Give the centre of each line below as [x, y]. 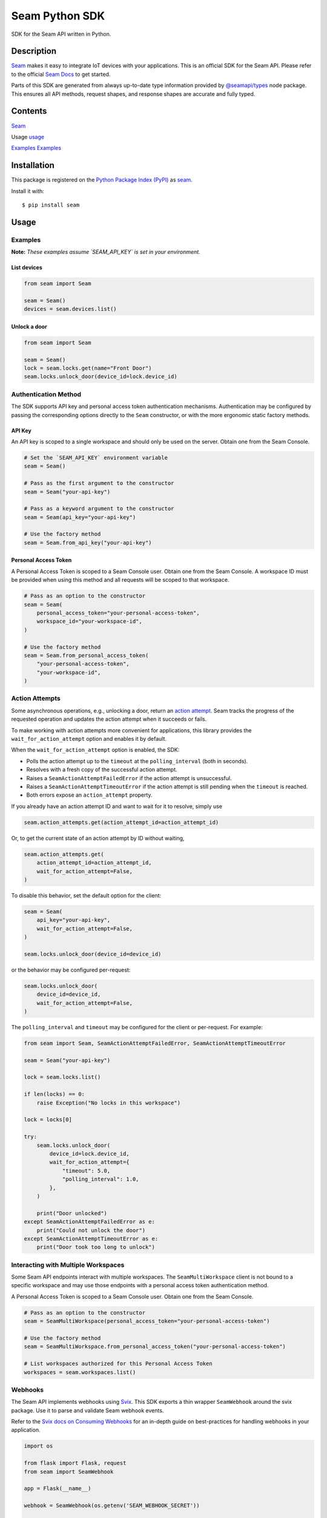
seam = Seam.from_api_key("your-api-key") [88, 543]
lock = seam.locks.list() [62, 1077]
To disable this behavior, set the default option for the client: [86, 895]
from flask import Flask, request [75, 1463]
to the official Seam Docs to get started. [61, 74]
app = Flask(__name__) [58, 1489]
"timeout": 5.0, [86, 1171]
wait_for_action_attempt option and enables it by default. [89, 739]
